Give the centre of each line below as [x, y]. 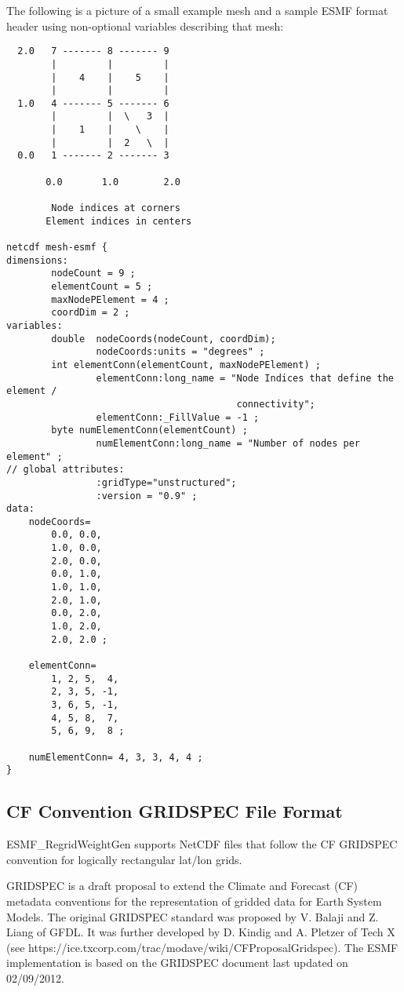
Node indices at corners [116, 208]
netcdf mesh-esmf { [57, 248]
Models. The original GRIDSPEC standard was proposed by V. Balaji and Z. [193, 916]
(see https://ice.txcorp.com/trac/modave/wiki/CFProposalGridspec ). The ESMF [202, 947]
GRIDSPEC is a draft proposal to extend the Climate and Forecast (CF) [182, 886]
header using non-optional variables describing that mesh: [145, 26]
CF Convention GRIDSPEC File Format [175, 811]
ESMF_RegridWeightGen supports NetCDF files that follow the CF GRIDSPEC [202, 844]
